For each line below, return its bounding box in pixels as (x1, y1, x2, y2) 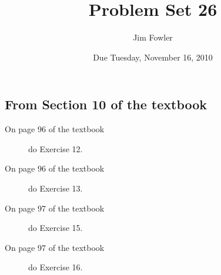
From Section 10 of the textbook (5, 95, 207, 113)
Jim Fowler (133, 31, 173, 43)
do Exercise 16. (28, 261, 83, 273)
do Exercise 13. (28, 182, 83, 194)
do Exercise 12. (28, 142, 83, 155)
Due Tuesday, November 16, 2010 (93, 51, 213, 63)
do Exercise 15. (28, 222, 83, 234)
